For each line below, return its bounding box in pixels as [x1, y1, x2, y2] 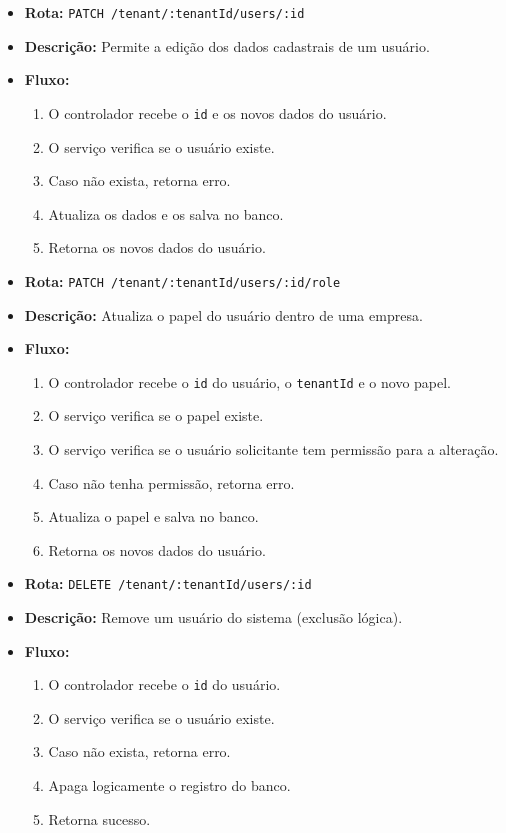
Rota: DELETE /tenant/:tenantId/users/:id [24, 573, 312, 594]
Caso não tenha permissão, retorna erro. [48, 472, 295, 493]
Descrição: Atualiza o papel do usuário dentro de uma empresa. [24, 304, 423, 325]
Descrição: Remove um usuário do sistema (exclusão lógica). [24, 607, 403, 627]
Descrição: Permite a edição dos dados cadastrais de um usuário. [24, 35, 430, 56]
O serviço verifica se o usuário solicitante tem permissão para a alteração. [48, 438, 499, 459]
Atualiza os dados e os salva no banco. [48, 203, 284, 224]
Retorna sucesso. [48, 808, 151, 829]
